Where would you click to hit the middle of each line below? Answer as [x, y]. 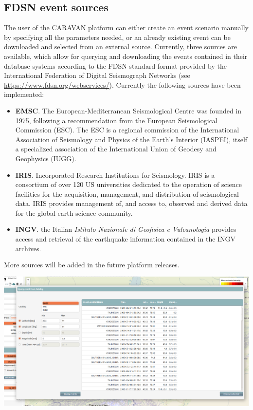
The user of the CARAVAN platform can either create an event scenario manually [126, 28]
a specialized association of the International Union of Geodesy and [116, 149]
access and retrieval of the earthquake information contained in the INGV [126, 239]
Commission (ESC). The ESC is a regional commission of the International [127, 130]
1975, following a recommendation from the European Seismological [116, 120]
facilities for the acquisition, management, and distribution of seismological [127, 194]
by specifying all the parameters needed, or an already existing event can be [117, 37]
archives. [28, 248]
